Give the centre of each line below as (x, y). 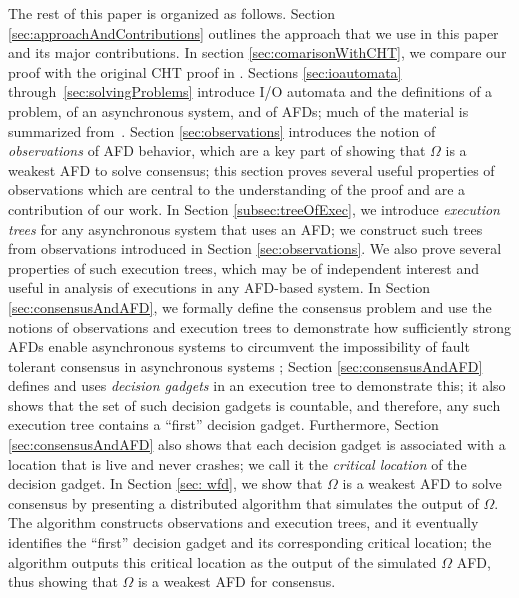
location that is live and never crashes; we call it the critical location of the (237, 463)
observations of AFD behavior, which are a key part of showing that (217, 150)
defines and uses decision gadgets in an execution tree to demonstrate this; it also (257, 385)
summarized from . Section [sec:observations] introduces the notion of (222, 130)
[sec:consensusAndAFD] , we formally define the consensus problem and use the (250, 306)
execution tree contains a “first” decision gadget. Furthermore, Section (223, 424)
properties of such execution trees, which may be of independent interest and (244, 267)
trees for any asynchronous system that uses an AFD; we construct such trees (245, 228)
